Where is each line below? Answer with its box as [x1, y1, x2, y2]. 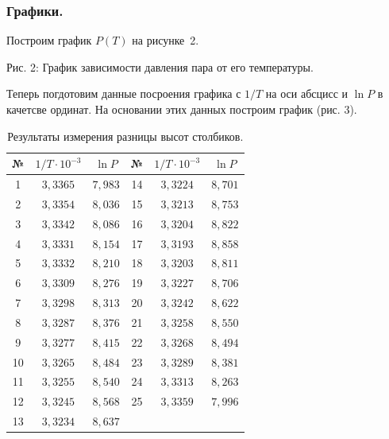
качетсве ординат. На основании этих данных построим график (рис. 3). [6, 101, 357, 117]
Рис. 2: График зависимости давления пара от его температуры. [6, 58, 314, 75]
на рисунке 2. [132, 32, 199, 49]
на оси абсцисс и [265, 85, 349, 102]
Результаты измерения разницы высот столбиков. [7, 127, 244, 144]
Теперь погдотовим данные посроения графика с [6, 85, 241, 102]
